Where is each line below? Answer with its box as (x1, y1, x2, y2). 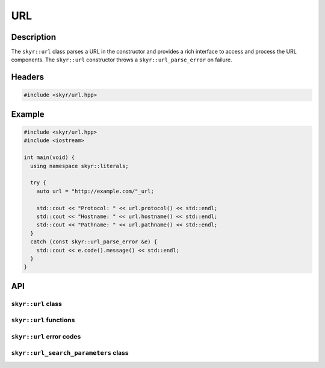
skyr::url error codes (11, 332, 81, 340)
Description (11, 32, 57, 42)
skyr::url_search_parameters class (11, 349, 129, 357)
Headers (11, 72, 45, 83)
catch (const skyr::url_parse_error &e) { (30, 239, 158, 245)
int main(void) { (23, 154, 75, 161)
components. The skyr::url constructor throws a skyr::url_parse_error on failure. (11, 56, 232, 63)
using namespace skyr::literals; (30, 163, 129, 169)
